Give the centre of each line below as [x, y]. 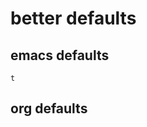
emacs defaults [60, 55]
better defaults [73, 18]
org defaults [49, 108]
